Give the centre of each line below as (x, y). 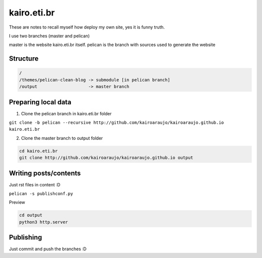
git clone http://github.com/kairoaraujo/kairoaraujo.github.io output (106, 158)
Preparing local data (40, 102)
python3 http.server (43, 222)
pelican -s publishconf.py (41, 194)
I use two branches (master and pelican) (49, 36)
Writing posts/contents (45, 173)
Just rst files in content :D (35, 184)
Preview (17, 202)
